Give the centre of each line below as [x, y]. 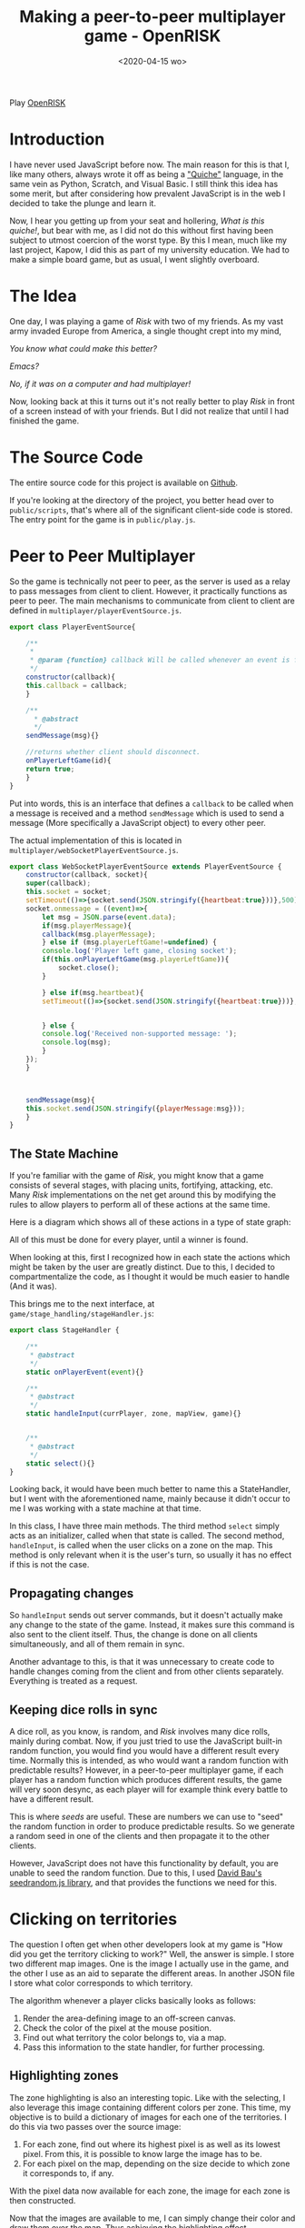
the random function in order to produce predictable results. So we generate [152, 1826]
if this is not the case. [49, 1565]
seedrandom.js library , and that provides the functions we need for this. [143, 1882]
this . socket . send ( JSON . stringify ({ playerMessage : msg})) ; [136, 1109]
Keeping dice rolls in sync [84, 1710]
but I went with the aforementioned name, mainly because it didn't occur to [150, 1499]
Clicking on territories [93, 1920]
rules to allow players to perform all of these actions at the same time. [140, 1205]
